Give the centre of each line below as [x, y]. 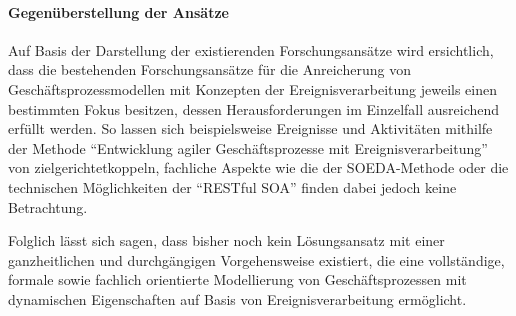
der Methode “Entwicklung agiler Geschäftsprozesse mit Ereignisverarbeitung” [248, 147]
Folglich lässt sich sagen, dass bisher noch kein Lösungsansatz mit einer [226, 240]
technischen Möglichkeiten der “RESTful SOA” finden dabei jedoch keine [232, 186]
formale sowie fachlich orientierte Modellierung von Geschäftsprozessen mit [237, 279]
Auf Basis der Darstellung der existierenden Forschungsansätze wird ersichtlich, [251, 49]
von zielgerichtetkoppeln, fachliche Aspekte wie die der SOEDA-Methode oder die [258, 167]
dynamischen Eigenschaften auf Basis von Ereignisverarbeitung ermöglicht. [237, 298]
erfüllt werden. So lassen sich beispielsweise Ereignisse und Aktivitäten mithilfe [250, 128]
